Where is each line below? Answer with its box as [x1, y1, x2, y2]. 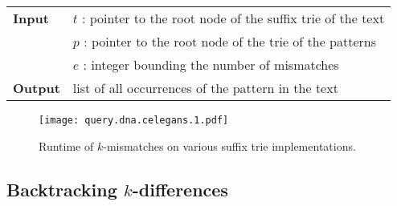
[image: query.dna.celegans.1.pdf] [39, 115, 229, 126]
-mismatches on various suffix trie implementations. [103, 137, 356, 154]
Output [13, 79, 60, 97]
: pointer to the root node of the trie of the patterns [84, 32, 377, 50]
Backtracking [6, 176, 117, 201]
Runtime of [39, 137, 94, 154]
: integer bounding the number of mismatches [83, 55, 339, 74]
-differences [132, 176, 228, 201]
